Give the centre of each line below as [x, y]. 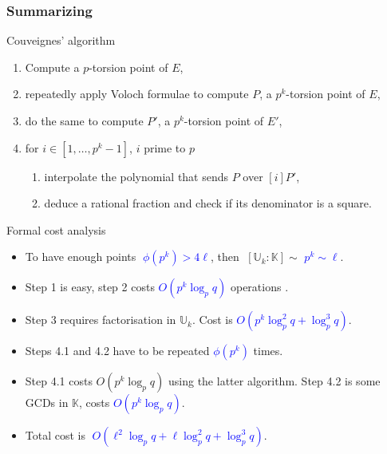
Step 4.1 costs [59, 381]
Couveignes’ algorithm [61, 40]
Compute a [52, 67]
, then [225, 257]
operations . [259, 287]
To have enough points [81, 257]
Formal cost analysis [56, 229]
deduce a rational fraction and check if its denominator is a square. [208, 203]
